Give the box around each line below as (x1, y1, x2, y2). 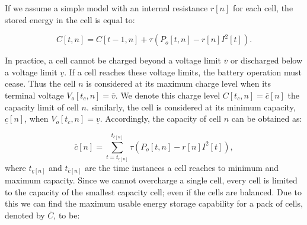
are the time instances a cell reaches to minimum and (85, 161, 279, 173)
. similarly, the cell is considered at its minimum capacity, (86, 100, 296, 113)
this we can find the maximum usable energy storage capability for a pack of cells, (5, 197, 303, 210)
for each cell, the (232, 2, 293, 14)
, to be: (53, 208, 80, 221)
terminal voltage (5, 88, 64, 101)
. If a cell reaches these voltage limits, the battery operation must (64, 65, 302, 78)
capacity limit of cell (5, 100, 79, 113)
